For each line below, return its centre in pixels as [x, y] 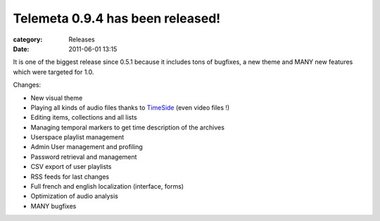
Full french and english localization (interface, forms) [107, 187]
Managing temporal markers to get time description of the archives [128, 127]
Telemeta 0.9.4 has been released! [117, 18]
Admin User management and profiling [87, 147]
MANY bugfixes [53, 206]
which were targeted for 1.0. [53, 72]
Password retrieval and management [84, 157]
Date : [21, 49]
